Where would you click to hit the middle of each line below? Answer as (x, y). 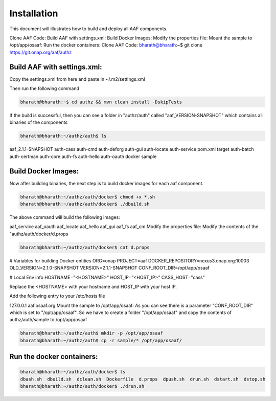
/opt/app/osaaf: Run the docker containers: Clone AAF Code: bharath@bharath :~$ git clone (106, 45)
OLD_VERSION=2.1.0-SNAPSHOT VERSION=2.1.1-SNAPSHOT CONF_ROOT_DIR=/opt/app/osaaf (109, 268)
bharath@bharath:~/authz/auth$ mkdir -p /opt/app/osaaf (92, 333)
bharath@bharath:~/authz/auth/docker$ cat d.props (85, 247)
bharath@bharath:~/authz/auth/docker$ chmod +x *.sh (88, 197)
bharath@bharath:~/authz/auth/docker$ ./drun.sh (82, 386)
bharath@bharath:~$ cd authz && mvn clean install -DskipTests (101, 102)
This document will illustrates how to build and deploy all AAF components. (89, 29)
